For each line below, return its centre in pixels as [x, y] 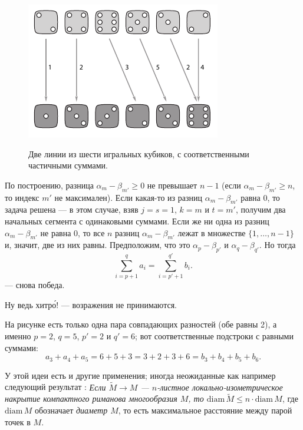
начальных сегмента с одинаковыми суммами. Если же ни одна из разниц [137, 221]
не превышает [172, 185]
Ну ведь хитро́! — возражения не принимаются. [91, 304]
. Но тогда [277, 245]
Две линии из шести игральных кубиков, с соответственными [139, 153]
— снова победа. [35, 285]
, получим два [261, 209]
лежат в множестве [212, 232]
